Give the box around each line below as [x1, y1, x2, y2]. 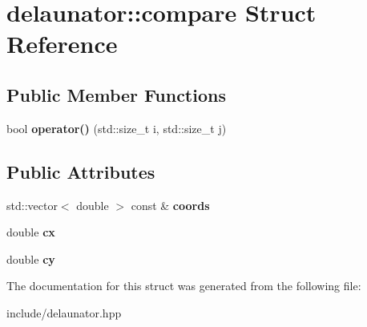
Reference [6, 27, 118, 60]
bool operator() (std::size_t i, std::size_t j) [6, 119, 227, 136]
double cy [6, 250, 55, 267]
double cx [6, 224, 55, 240]
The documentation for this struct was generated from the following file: [6, 277, 361, 294]
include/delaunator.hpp [6, 304, 122, 321]
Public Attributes [6, 159, 155, 184]
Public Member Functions [6, 82, 226, 107]
